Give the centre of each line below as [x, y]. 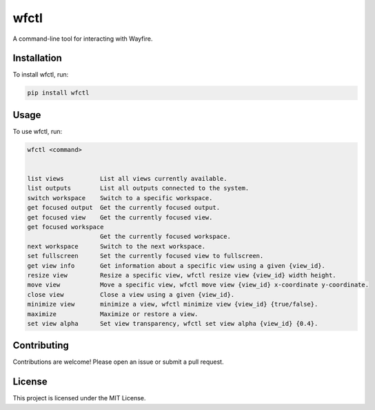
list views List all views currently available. [127, 179]
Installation [37, 58]
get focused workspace [65, 227]
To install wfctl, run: [41, 75]
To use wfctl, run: [38, 131]
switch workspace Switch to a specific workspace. [120, 198]
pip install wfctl [58, 93]
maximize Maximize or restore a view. [113, 314]
